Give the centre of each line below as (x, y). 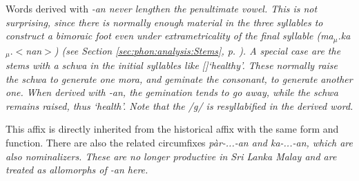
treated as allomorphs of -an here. (77, 170)
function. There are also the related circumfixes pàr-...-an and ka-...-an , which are (179, 143)
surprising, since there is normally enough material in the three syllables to (164, 22)
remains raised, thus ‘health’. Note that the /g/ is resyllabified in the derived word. (179, 105)
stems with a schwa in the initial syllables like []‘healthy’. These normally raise (172, 65)
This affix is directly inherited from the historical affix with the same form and (172, 129)
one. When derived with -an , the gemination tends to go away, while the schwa (172, 92)
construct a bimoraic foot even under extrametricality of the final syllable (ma (169, 36)
